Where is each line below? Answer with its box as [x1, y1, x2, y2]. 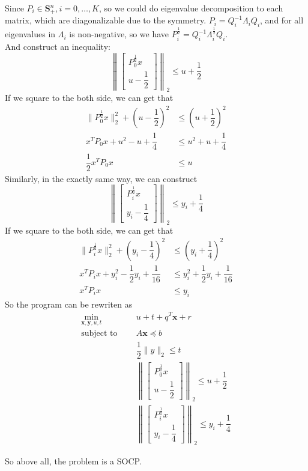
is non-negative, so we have [69, 28, 169, 40]
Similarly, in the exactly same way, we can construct [5, 172, 198, 184]
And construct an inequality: [5, 40, 110, 53]
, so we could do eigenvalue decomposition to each [99, 2, 283, 14]
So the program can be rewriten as [5, 297, 133, 310]
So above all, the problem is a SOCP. [5, 455, 142, 467]
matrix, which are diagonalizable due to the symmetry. [5, 14, 207, 26]
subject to [81, 329, 118, 338]
